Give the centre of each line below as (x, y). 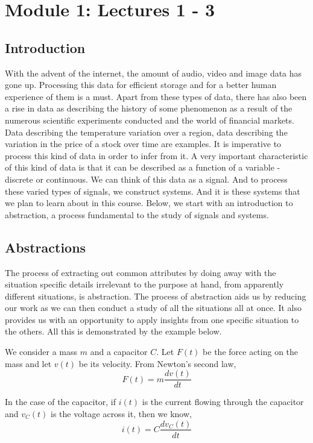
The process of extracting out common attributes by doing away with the (141, 272)
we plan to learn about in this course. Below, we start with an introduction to (149, 203)
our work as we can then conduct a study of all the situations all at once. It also (153, 308)
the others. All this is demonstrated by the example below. (113, 331)
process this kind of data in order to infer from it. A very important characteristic (156, 155)
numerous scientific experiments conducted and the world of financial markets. (150, 120)
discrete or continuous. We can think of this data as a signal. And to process (146, 179)
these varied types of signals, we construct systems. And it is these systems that (153, 191)
